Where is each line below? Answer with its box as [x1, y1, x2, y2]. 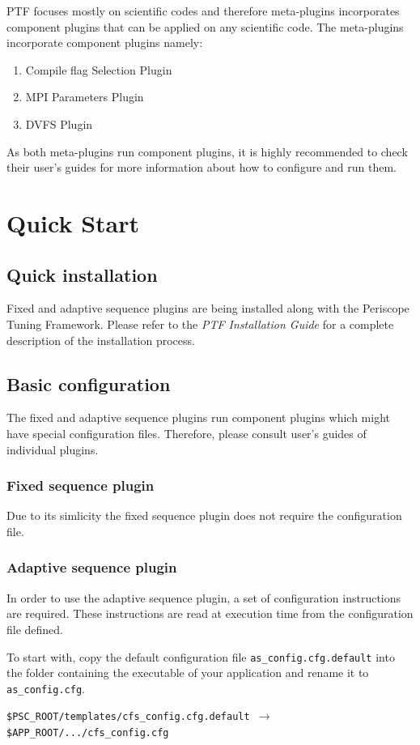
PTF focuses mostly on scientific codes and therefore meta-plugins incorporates [6, 2, 400, 19]
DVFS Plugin [25, 115, 93, 132]
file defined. [6, 620, 64, 637]
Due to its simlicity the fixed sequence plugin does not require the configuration [6, 507, 402, 524]
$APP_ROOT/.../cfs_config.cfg [6, 727, 169, 739]
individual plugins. [6, 441, 99, 458]
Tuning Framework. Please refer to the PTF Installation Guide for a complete [6, 315, 394, 332]
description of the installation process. [6, 331, 195, 348]
